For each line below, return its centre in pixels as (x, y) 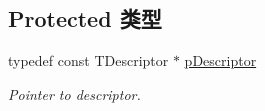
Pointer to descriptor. (74, 93)
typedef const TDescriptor (88, 60)
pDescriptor (220, 60)
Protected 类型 (85, 18)
